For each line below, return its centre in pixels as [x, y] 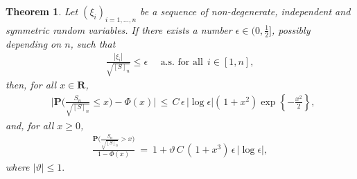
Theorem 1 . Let [42, 11]
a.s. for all [182, 62]
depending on [34, 43]
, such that [93, 43]
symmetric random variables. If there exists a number [119, 29]
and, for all [30, 125]
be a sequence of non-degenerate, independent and [245, 11]
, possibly [291, 29]
